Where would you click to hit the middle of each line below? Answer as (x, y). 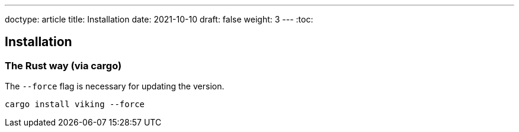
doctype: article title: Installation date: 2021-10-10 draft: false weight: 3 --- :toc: (159, 19)
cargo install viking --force (75, 104)
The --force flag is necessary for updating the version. (115, 86)
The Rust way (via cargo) (63, 65)
